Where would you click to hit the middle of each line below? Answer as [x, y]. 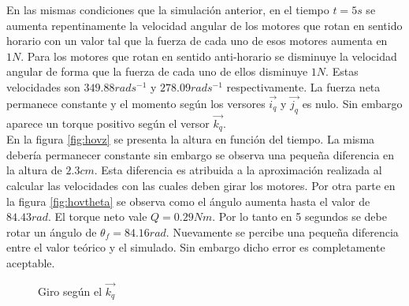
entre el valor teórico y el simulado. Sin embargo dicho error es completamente [196, 247]
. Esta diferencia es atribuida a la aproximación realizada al [238, 170]
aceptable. [31, 263]
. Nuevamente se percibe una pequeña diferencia [282, 231]
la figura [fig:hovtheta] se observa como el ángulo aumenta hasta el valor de [188, 201]
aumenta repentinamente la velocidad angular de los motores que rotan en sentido [204, 25]
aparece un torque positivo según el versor [108, 123]
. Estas [342, 71]
